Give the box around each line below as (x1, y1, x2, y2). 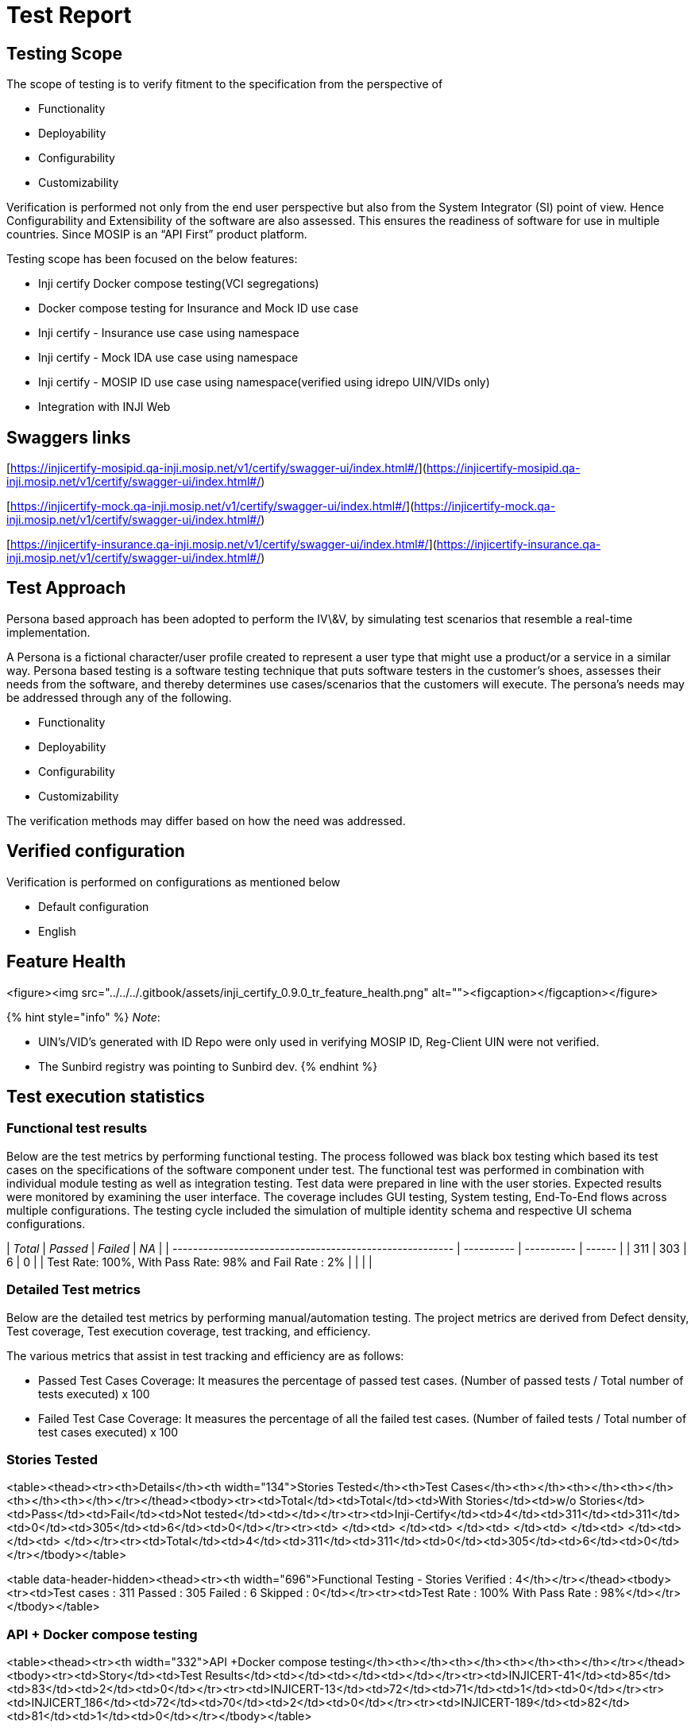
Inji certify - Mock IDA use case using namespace (38, 351, 299, 365)
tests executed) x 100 (38, 1386, 150, 1401)
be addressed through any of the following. (6, 690, 232, 704)
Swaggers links (6, 427, 131, 448)
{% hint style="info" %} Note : (6, 1010, 160, 1024)
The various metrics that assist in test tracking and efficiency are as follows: (6, 1348, 404, 1363)
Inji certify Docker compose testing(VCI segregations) (38, 277, 319, 291)
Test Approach (6, 578, 126, 599)
